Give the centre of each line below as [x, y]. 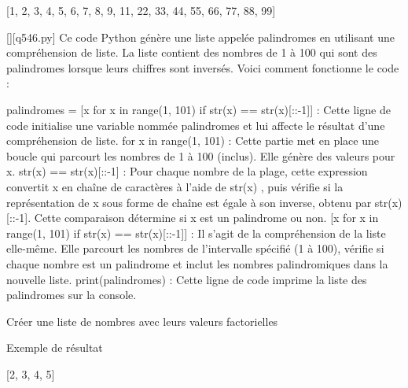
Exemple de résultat [55, 347]
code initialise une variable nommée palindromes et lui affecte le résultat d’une [196, 125]
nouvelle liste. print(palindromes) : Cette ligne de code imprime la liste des [187, 279]
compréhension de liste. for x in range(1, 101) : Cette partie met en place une [193, 140]
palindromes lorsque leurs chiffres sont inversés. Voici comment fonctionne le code [203, 67]
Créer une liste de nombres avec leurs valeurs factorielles [142, 321]
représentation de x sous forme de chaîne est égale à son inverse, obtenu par [189, 202]
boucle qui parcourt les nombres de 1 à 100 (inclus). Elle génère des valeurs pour [201, 155]
